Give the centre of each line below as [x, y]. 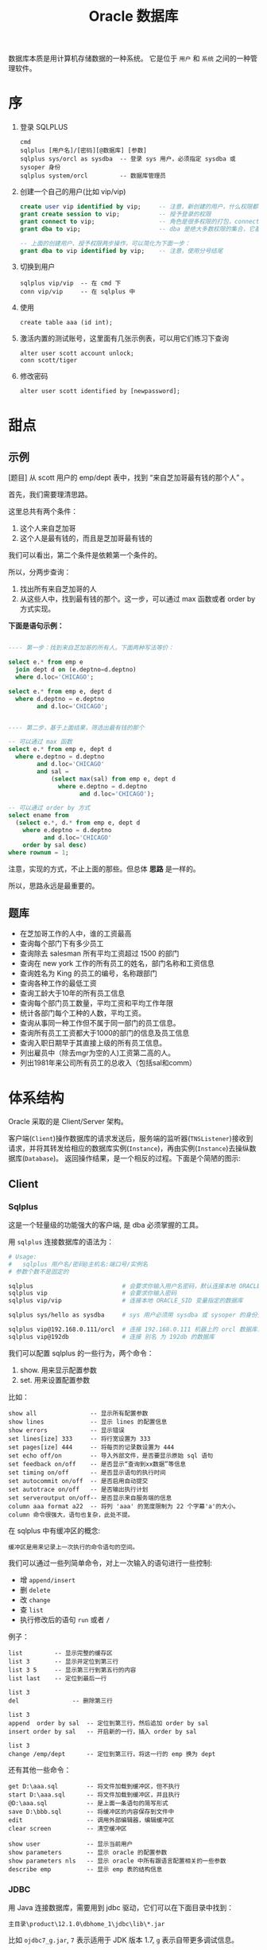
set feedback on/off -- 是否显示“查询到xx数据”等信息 [97, 1464]
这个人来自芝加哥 [48, 528]
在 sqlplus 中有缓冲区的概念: [54, 1530]
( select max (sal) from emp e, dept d [113, 779]
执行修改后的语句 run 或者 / [65, 1619]
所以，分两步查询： [40, 572]
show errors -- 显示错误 [66, 1430]
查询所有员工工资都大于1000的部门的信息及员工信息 [104, 1033]
